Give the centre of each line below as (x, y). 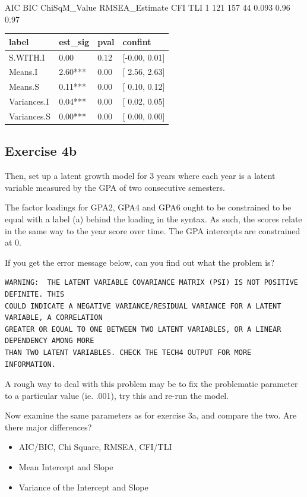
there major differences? (48, 427)
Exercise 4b (41, 151)
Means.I (23, 72)
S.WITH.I (27, 57)
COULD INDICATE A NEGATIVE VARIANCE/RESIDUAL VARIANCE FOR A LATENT (143, 306)
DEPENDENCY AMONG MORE (50, 341)
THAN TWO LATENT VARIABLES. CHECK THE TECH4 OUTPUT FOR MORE (128, 352)
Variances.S (30, 116)
